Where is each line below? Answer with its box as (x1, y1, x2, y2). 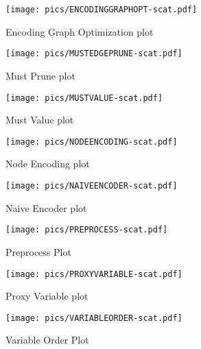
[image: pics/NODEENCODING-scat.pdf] (5, 136, 178, 147)
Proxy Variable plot (5, 289, 88, 303)
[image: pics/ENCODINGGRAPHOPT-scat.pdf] (5, 5, 198, 14)
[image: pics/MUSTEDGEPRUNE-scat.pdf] (5, 49, 182, 59)
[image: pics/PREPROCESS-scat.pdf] (5, 225, 168, 235)
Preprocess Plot (5, 244, 71, 258)
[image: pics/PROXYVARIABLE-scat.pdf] (5, 269, 182, 279)
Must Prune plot (5, 68, 75, 82)
